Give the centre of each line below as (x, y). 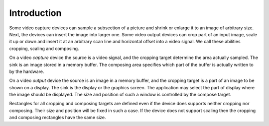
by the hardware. (27, 71)
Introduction (35, 13)
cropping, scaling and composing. (44, 48)
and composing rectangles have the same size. (58, 118)
